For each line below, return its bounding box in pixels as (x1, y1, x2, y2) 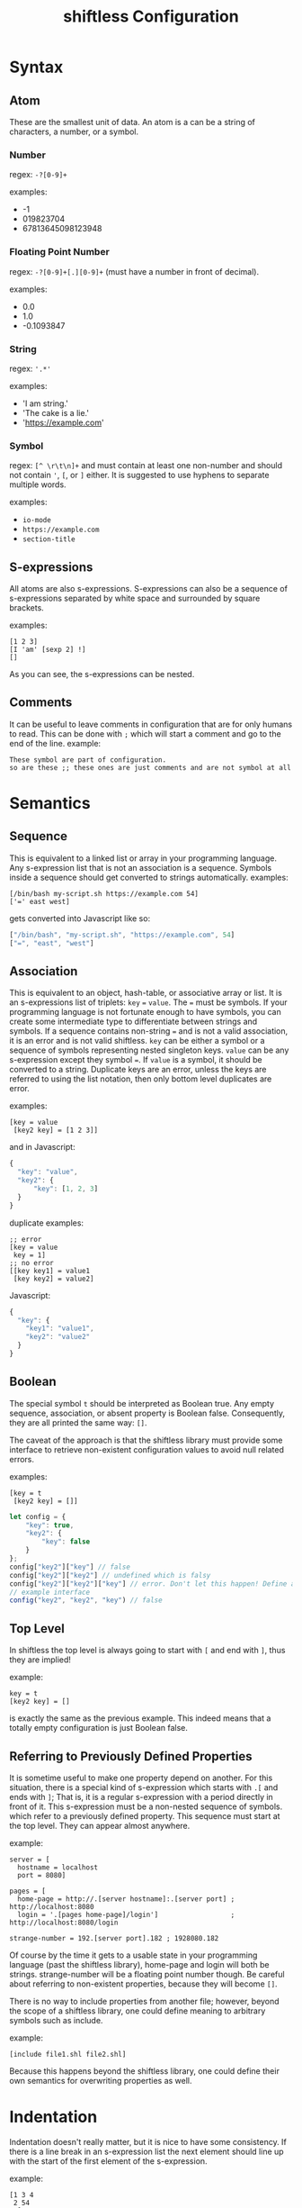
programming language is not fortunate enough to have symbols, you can (9, 1007, 281, 1018)
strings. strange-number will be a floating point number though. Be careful (9, 1968, 285, 1979)
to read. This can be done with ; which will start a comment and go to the (9, 728, 281, 739)
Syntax (9, 57, 64, 77)
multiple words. (9, 479, 67, 490)
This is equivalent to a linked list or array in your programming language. (9, 853, 277, 864)
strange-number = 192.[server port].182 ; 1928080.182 (9, 1933, 219, 1942)
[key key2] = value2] (13, 1274, 94, 1283)
